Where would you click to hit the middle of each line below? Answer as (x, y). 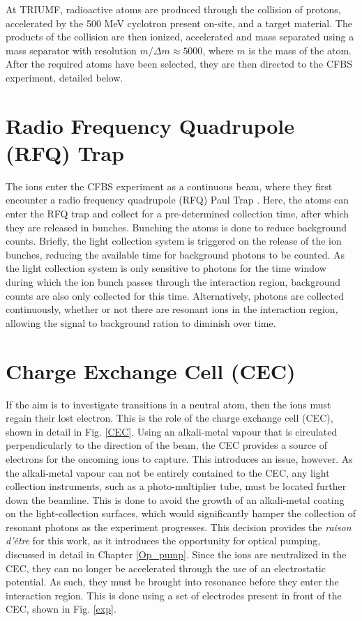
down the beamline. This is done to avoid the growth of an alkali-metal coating (175, 499)
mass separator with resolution (71, 50)
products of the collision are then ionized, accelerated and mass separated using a (180, 37)
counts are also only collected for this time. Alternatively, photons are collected (175, 295)
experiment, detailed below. (65, 77)
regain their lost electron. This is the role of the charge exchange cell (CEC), (169, 418)
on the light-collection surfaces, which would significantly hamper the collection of (181, 513)
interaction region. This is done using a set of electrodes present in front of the (174, 595)
